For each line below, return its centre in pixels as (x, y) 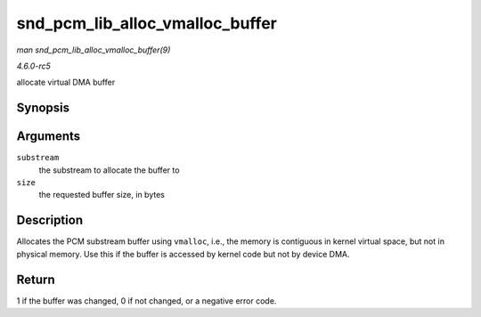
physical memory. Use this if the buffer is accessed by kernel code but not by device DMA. (183, 254)
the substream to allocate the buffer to (109, 170)
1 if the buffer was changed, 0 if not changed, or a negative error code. (147, 301)
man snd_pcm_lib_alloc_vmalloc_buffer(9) (94, 50)
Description (50, 220)
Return (36, 279)
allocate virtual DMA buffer (66, 82)
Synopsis (43, 108)
